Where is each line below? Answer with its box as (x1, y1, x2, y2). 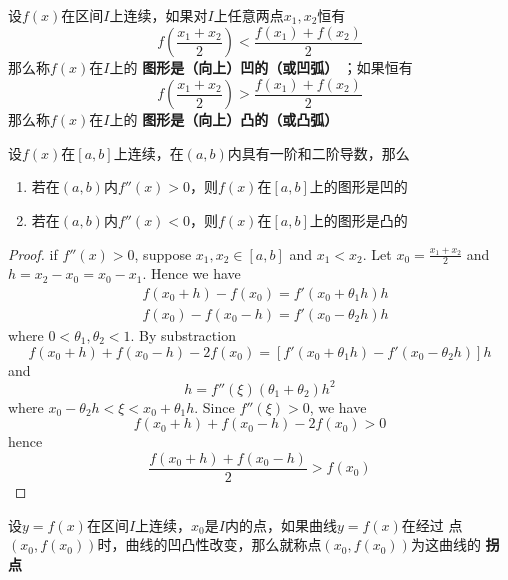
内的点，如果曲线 (224, 514, 337, 535)
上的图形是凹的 (309, 176, 408, 197)
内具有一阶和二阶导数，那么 (227, 142, 410, 163)
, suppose (134, 243, 192, 264)
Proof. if (8, 243, 58, 264)
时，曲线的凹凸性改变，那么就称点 (97, 534, 322, 555)
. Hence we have (142, 263, 241, 284)
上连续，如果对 (109, 5, 208, 25)
